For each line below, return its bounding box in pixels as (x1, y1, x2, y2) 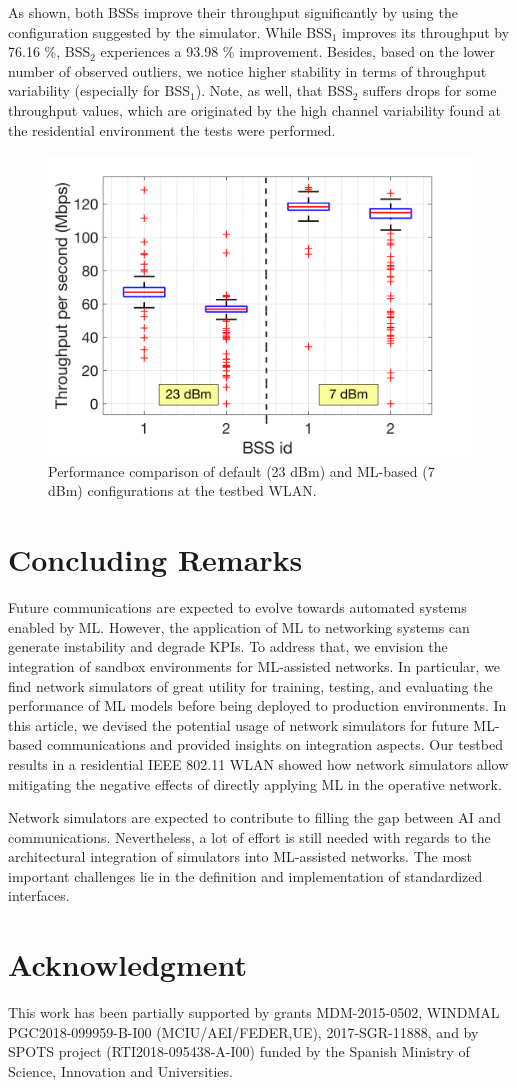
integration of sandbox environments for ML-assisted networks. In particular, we (8, 655, 501, 676)
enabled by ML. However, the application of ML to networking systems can (8, 616, 470, 637)
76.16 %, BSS (8, 41, 91, 62)
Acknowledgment (8, 944, 247, 985)
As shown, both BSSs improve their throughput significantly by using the (8, 2, 458, 22)
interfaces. (8, 885, 70, 906)
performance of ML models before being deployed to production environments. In (8, 695, 507, 716)
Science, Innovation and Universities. (8, 1060, 233, 1081)
